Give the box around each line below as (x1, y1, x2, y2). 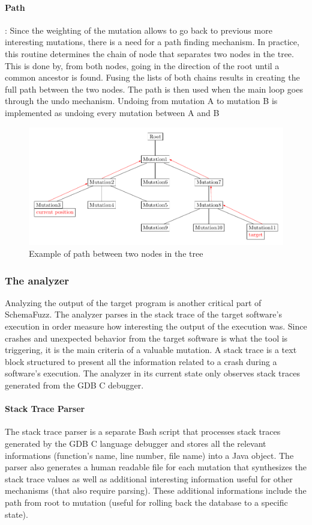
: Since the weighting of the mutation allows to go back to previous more (5, 23, 272, 36)
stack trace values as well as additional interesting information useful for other (5, 472, 293, 485)
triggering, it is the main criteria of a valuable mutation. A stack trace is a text (5, 343, 297, 356)
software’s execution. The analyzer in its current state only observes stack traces (5, 367, 300, 379)
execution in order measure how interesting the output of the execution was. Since (5, 320, 307, 333)
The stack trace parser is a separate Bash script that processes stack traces (5, 425, 281, 438)
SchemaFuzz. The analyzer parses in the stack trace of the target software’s (5, 308, 282, 321)
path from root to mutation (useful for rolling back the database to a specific (5, 496, 288, 508)
